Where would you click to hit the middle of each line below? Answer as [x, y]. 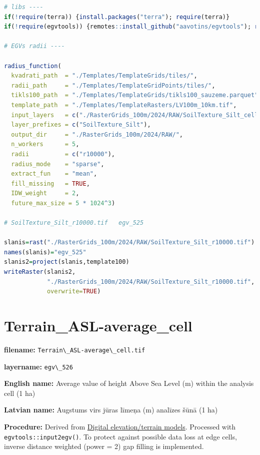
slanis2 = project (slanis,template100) [67, 262]
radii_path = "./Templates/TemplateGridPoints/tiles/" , [113, 85]
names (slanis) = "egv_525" [45, 252]
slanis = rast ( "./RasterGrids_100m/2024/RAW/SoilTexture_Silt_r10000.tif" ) [129, 243]
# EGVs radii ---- [34, 46]
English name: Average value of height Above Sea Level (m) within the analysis [129, 383]
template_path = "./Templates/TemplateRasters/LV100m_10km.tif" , [124, 105]
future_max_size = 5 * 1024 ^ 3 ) [63, 203]
